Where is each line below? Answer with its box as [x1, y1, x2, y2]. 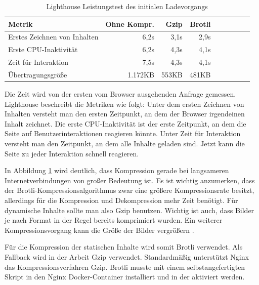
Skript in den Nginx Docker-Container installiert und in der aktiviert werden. [5, 271, 245, 282]
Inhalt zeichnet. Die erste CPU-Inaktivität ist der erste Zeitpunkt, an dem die [5, 118, 246, 129]
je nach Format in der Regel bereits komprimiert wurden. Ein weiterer [5, 215, 223, 225]
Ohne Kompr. [105, 18, 154, 29]
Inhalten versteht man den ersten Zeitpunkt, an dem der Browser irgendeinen [5, 108, 245, 119]
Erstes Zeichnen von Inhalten [8, 31, 99, 42]
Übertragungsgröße [8, 69, 67, 79]
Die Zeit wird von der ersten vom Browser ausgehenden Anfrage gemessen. [5, 89, 236, 99]
